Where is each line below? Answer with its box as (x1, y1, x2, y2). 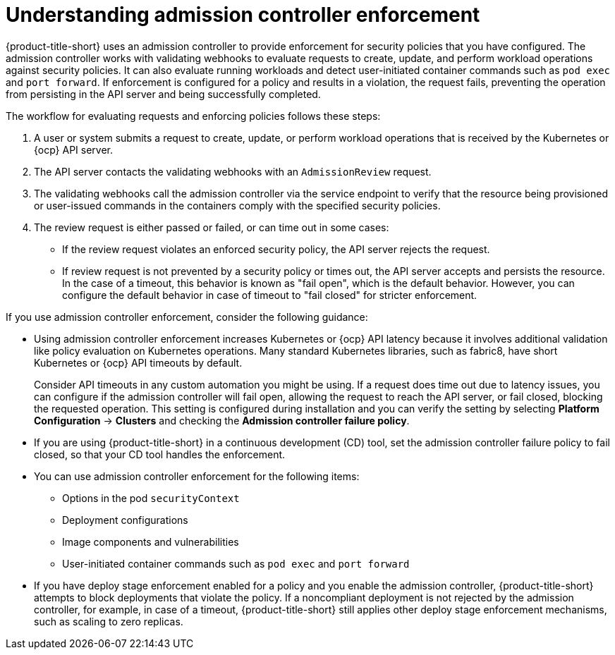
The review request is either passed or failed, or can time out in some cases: (34, 221, 389, 233)
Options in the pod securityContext (62, 491, 240, 504)
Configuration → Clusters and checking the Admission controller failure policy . (34, 414, 410, 427)
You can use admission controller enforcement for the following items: (34, 470, 360, 482)
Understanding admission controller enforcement (6, 3, 480, 27)
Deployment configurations (62, 513, 188, 526)
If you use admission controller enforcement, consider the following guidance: (6, 310, 368, 323)
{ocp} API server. (34, 143, 114, 156)
